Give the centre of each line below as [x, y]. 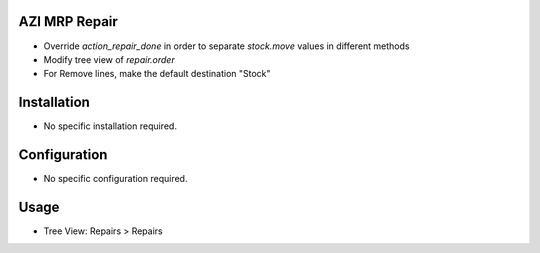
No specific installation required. [110, 126]
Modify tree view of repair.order [109, 59]
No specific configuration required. [115, 179]
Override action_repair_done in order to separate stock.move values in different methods [226, 46]
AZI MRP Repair [68, 21]
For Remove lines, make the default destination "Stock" [157, 74]
